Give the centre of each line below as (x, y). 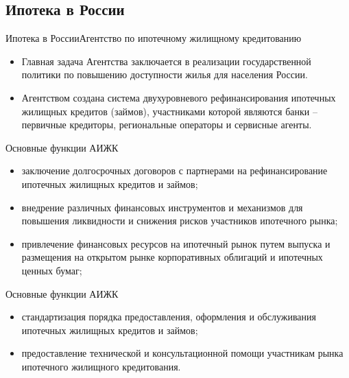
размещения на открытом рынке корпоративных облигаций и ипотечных (172, 257)
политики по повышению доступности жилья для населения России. (165, 74)
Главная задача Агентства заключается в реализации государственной (166, 61)
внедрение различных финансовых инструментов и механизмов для (162, 207)
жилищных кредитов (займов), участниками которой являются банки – (169, 111)
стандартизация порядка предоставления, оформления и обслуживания (169, 317)
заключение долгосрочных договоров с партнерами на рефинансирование (174, 170)
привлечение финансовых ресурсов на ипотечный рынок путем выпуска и (176, 243)
